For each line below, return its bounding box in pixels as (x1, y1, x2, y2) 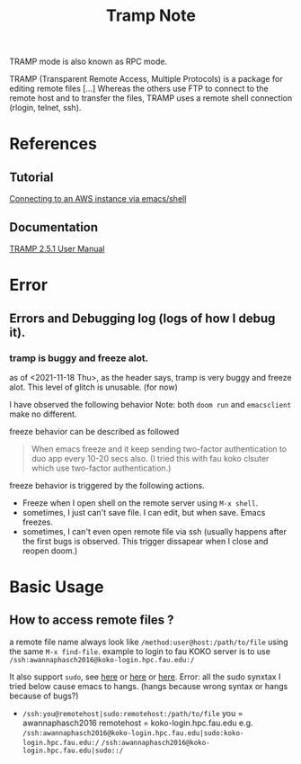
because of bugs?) (9, 690, 79, 701)
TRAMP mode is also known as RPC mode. (9, 56, 168, 67)
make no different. (9, 409, 77, 419)
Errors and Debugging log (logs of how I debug (9, 310, 276, 326)
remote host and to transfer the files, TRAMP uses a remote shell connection (9, 93, 293, 103)
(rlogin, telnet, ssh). (9, 103, 82, 113)
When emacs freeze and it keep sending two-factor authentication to (31, 443, 288, 454)
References (9, 134, 97, 154)
